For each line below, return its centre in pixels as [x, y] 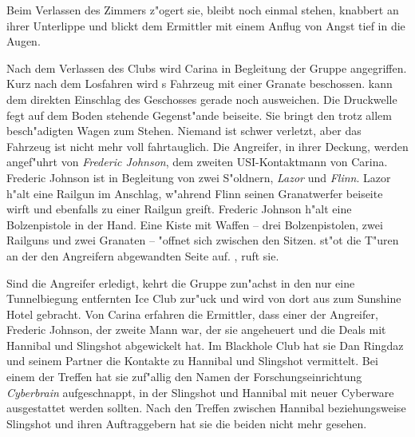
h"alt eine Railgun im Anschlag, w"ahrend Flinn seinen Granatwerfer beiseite [195, 193]
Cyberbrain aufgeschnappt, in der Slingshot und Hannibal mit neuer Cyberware [200, 392]
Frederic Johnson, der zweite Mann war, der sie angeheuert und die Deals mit [196, 330]
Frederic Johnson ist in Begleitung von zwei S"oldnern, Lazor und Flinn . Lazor [199, 177]
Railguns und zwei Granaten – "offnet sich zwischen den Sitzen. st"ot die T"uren [203, 240]
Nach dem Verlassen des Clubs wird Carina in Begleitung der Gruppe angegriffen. [207, 68]
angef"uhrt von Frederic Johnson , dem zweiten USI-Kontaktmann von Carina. [197, 162]
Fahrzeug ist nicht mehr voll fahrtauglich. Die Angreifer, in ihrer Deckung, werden [207, 146]
